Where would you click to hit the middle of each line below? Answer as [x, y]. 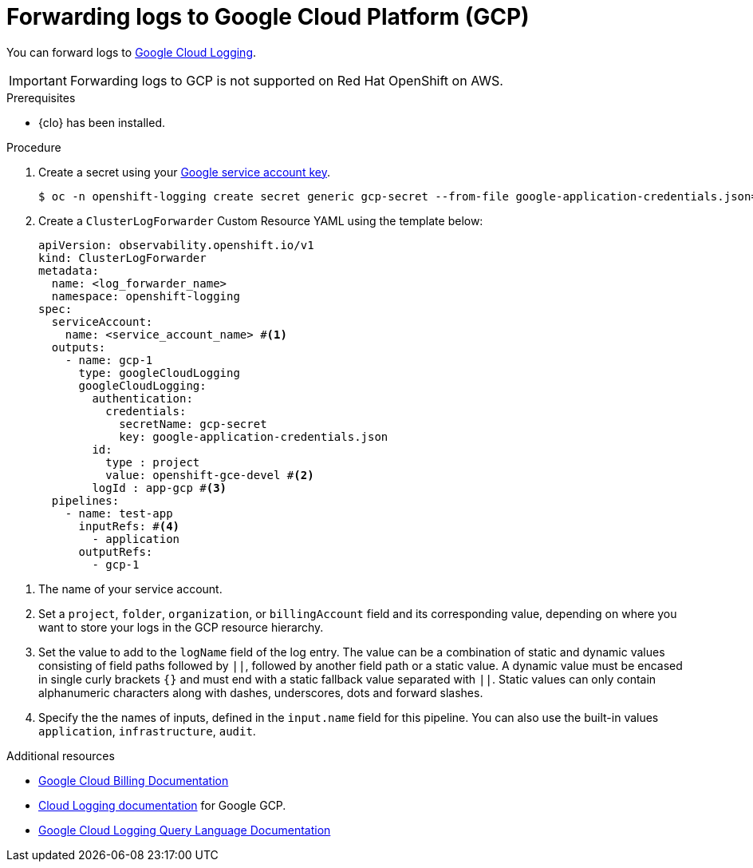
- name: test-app [119, 513]
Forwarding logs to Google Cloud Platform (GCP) [268, 17]
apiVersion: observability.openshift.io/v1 [176, 245]
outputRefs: [116, 551]
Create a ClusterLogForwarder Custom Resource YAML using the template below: [261, 220]
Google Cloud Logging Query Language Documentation [185, 830]
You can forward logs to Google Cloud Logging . [132, 52]
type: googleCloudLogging [159, 373]
